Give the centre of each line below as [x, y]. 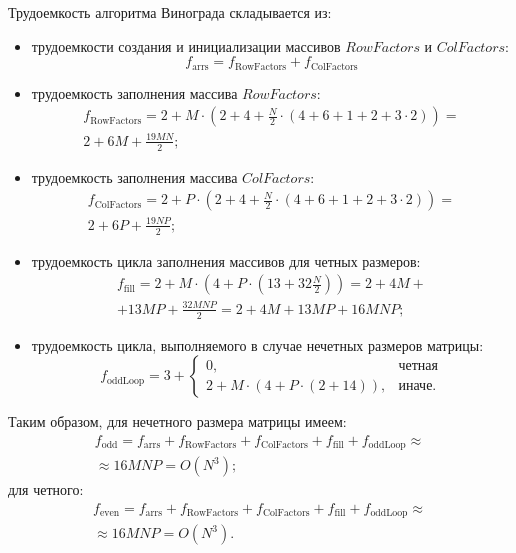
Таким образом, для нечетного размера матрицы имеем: [177, 421]
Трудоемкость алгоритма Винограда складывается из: [170, 12]
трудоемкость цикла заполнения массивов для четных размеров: [226, 260]
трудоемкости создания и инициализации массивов [186, 45]
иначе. [417, 385]
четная [418, 365]
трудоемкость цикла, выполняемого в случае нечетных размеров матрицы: [257, 344]
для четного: [46, 489]
